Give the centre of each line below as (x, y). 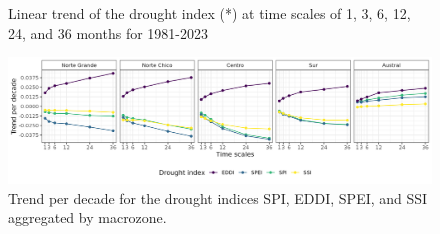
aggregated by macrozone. (87, 217)
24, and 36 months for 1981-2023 (108, 32)
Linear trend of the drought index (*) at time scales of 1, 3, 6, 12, (209, 13)
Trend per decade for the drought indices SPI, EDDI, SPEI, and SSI (218, 197)
